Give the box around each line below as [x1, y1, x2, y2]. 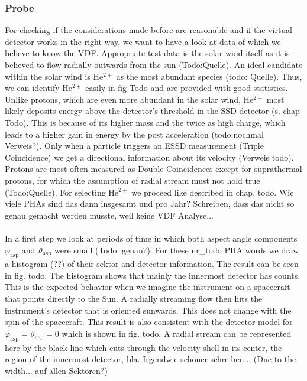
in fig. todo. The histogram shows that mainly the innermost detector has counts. [5, 269, 300, 281]
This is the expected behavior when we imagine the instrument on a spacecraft [5, 281, 290, 293]
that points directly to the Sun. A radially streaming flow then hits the [5, 292, 263, 305]
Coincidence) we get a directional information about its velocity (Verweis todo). [5, 151, 294, 163]
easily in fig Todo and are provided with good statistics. [85, 82, 288, 94]
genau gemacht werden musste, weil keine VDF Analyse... [5, 209, 214, 221]
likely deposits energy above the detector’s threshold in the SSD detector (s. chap [5, 105, 300, 117]
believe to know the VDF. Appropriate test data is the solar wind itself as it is [5, 47, 290, 59]
